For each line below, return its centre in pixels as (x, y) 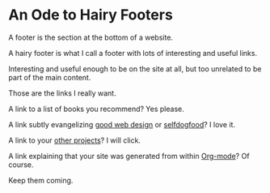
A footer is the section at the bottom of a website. (91, 37)
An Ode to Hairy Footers (91, 15)
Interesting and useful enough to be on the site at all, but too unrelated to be (135, 69)
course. (21, 165)
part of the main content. (50, 77)
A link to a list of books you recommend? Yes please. (96, 109)
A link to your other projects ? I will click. (75, 140)
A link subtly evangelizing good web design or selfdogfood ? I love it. (122, 124)
